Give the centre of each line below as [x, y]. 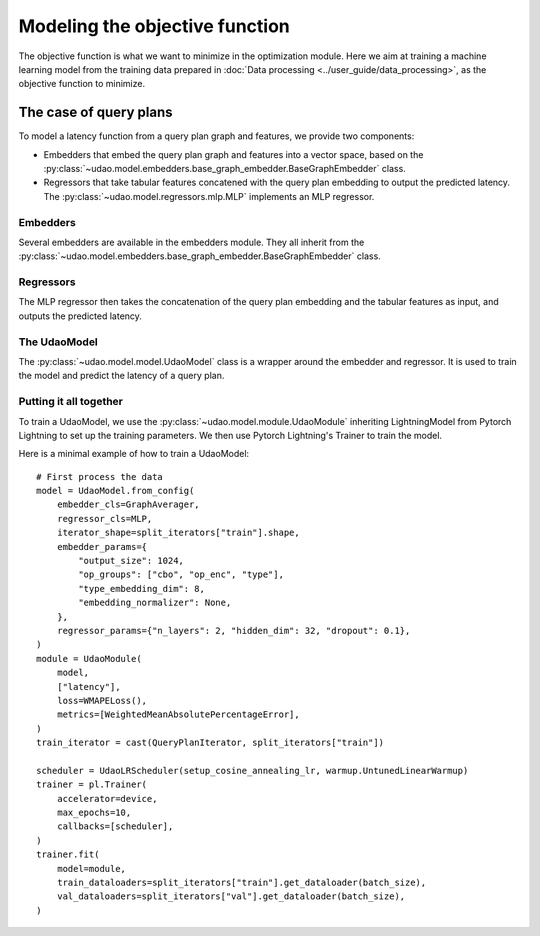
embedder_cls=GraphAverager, [128, 504]
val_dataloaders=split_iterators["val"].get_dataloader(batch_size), [231, 896]
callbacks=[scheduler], [115, 826]
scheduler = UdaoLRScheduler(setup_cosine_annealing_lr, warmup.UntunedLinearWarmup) [252, 770]
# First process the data [100, 476]
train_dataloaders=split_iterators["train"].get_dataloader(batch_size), [241, 883]
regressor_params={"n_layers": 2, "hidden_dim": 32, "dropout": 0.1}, [233, 630]
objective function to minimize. [81, 84]
